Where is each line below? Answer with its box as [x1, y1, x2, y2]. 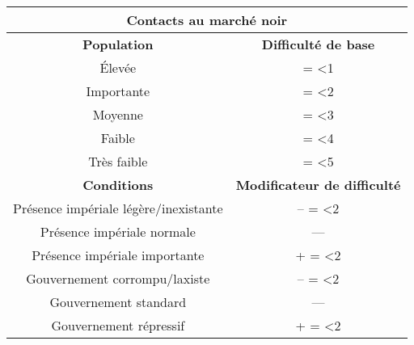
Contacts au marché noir [126, 11, 288, 29]
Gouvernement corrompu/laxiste [26, 269, 210, 288]
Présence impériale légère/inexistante [13, 199, 223, 217]
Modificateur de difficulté [235, 175, 401, 194]
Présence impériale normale [40, 222, 196, 241]
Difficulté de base [261, 35, 375, 53]
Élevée [99, 58, 137, 77]
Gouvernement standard [49, 292, 187, 311]
